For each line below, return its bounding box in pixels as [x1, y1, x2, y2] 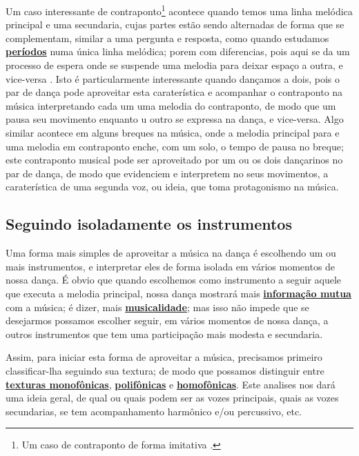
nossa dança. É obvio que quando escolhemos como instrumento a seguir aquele [6, 272, 342, 287]
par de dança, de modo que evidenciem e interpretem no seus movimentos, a [6, 166, 329, 180]
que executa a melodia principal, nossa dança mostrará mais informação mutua [6, 286, 351, 300]
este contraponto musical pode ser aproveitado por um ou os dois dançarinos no [6, 152, 343, 167]
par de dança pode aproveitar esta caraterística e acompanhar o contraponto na [6, 85, 343, 99]
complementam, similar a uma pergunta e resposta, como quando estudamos [6, 30, 329, 45]
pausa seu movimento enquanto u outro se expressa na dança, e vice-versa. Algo [6, 112, 344, 126]
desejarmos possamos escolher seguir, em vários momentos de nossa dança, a [6, 313, 329, 328]
